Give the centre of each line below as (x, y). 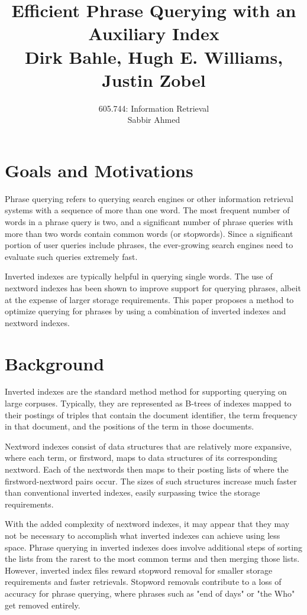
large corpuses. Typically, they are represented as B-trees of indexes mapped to (148, 403)
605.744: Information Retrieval (154, 108)
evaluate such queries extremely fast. (71, 256)
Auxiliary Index (154, 33)
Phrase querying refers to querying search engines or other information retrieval (149, 198)
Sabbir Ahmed (154, 120)
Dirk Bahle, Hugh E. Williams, (154, 56)
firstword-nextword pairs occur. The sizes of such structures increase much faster (151, 481)
